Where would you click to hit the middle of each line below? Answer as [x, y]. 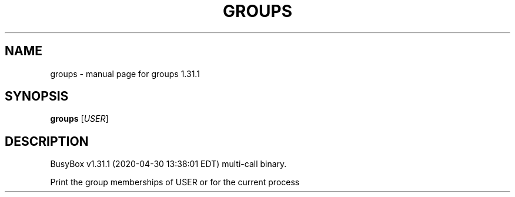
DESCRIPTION [47, 141]
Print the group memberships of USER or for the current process [175, 182]
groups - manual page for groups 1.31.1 [125, 74]
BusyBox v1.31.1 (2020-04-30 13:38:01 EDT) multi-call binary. [168, 164]
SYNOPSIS [37, 96]
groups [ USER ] [79, 119]
